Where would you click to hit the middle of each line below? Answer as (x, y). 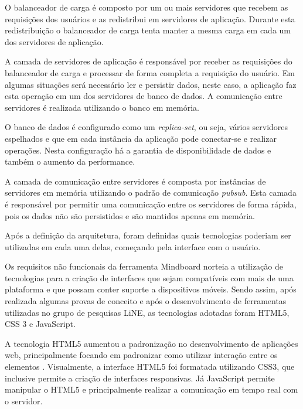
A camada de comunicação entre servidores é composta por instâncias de (135, 181)
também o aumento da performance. (70, 161)
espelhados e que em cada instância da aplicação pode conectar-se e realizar (141, 138)
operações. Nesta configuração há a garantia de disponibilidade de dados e (138, 150)
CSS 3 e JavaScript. (40, 324)
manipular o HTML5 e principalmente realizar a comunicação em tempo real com (151, 389)
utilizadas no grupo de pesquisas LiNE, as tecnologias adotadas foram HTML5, (147, 312)
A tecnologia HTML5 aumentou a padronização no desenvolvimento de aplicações (151, 343)
